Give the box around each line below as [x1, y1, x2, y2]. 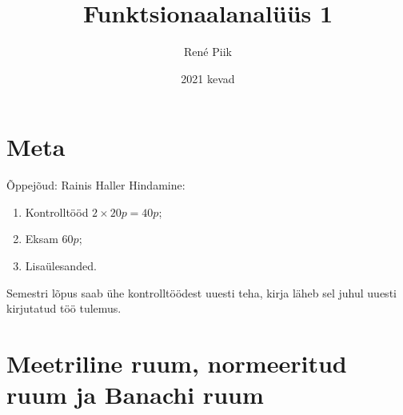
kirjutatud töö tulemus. [6, 300, 122, 317]
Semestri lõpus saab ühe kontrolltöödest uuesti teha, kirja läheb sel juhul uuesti [6, 284, 397, 301]
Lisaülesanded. [25, 257, 97, 274]
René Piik [184, 43, 232, 60]
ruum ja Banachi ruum [6, 378, 264, 411]
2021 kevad [181, 70, 235, 86]
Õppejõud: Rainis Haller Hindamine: [6, 177, 186, 194]
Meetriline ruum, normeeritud [6, 347, 347, 379]
